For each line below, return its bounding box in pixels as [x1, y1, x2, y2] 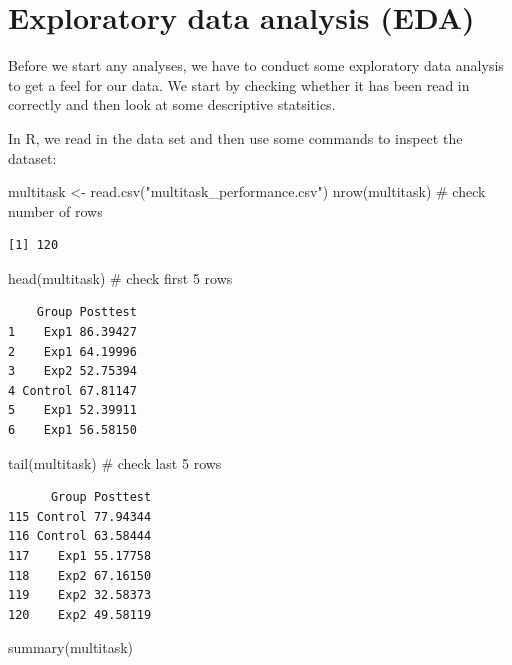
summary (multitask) [8, 637, 134, 658]
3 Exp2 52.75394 [8, 364, 137, 379]
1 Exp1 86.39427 [8, 325, 137, 340]
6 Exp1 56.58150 [8, 423, 137, 438]
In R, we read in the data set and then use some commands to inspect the [8, 127, 463, 148]
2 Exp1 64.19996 [8, 344, 137, 359]
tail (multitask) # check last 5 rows [8, 452, 222, 473]
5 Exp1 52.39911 [8, 403, 137, 418]
